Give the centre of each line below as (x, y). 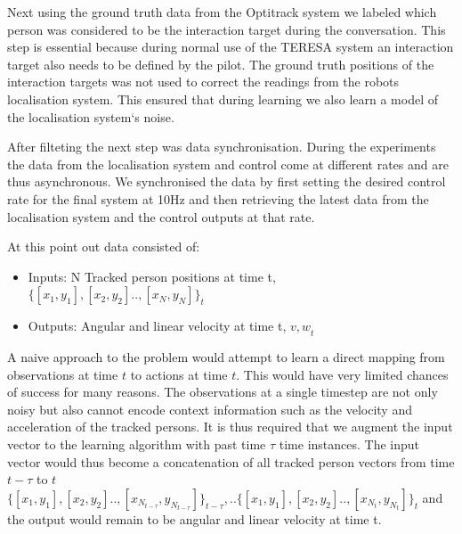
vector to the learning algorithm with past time (137, 444)
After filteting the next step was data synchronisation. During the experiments (222, 147)
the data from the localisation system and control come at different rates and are (228, 164)
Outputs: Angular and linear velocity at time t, (157, 326)
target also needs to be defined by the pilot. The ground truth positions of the (221, 64)
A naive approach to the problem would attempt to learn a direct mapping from (226, 357)
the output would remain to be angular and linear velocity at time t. (195, 518)
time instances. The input (349, 444)
